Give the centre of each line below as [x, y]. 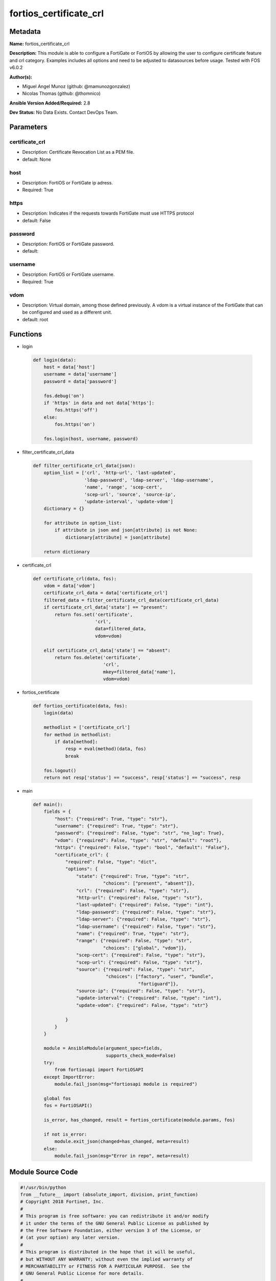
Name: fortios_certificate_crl [40, 44]
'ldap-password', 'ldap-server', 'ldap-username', [149, 480]
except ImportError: [70, 1077]
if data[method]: [76, 741]
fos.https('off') [76, 410]
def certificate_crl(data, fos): [75, 578]
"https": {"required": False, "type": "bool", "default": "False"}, [142, 848]
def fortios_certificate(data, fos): [80, 706]
